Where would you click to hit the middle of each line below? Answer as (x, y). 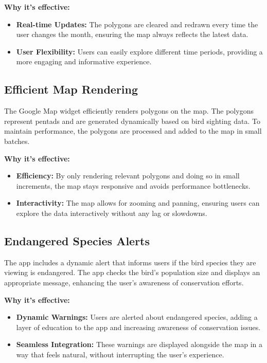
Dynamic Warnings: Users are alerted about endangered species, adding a (137, 317)
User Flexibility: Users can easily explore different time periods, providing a (139, 51)
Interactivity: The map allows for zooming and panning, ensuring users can (138, 203)
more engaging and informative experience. (84, 61)
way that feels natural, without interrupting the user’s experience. (120, 354)
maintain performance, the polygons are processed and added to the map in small (133, 131)
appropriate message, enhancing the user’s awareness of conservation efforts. (124, 282)
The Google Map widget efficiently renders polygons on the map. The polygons (129, 111)
